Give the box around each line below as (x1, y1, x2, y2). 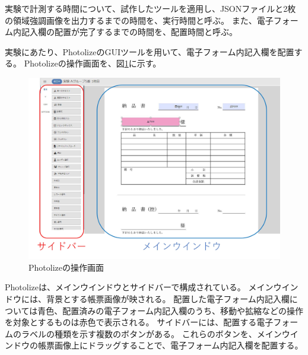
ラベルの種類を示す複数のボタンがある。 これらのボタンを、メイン (21, 327, 282, 340)
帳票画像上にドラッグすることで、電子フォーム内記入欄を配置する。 (37, 339, 303, 351)
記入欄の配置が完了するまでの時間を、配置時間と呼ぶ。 (21, 26, 237, 38)
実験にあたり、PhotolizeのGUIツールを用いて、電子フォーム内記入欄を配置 (5, 45, 294, 58)
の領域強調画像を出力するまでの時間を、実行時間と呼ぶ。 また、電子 (5, 14, 274, 26)
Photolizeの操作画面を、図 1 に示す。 (24, 57, 161, 69)
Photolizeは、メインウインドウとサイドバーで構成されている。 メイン (5, 281, 274, 293)
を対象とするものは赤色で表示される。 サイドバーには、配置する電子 (5, 316, 274, 328)
